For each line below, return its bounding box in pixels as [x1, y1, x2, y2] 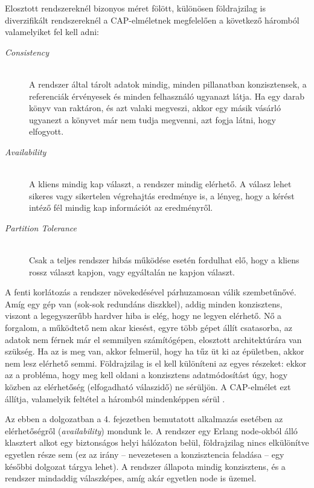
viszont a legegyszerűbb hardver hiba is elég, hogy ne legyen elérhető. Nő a [5, 309, 282, 322]
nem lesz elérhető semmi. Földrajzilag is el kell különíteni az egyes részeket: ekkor [5, 356, 307, 369]
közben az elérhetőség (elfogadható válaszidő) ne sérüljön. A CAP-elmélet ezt [5, 380, 291, 393]
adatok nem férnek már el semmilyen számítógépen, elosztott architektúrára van [5, 333, 302, 345]
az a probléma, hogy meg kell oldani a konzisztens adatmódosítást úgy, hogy [5, 368, 288, 381]
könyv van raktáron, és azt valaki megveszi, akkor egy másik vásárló [29, 101, 281, 114]
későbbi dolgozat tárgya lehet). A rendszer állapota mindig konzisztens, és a [5, 460, 286, 472]
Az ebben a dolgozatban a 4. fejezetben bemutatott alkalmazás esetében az [5, 413, 283, 425]
